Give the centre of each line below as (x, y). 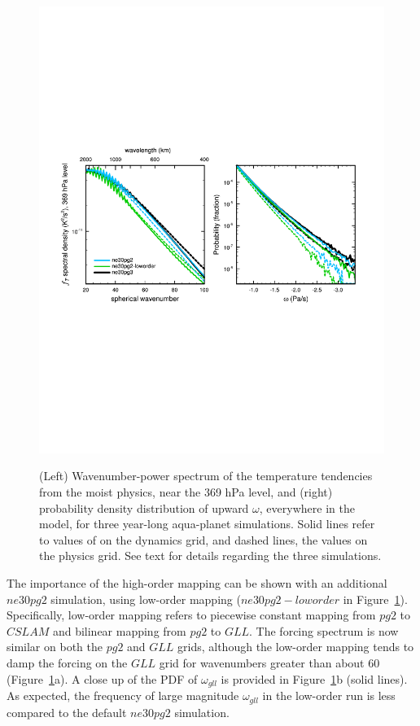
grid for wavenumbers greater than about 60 (269, 663)
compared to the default (67, 712)
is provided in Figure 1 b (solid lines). (314, 678)
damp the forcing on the (67, 663)
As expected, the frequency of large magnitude (123, 695)
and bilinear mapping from (119, 630)
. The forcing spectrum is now (324, 630)
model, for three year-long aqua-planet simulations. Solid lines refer (207, 524)
